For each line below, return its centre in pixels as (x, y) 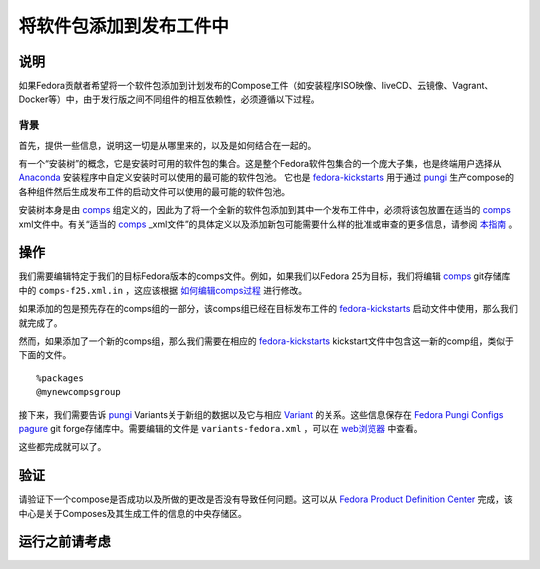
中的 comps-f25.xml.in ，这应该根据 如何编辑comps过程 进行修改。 (163, 290)
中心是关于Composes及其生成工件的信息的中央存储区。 (132, 513)
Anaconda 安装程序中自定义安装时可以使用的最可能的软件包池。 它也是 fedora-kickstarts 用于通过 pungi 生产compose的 (266, 177)
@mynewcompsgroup (78, 392)
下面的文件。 (45, 355)
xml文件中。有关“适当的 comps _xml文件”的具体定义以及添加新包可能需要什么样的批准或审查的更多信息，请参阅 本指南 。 (268, 224)
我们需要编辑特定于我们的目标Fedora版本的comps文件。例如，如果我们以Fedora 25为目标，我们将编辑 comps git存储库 (264, 276)
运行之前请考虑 (64, 541)
